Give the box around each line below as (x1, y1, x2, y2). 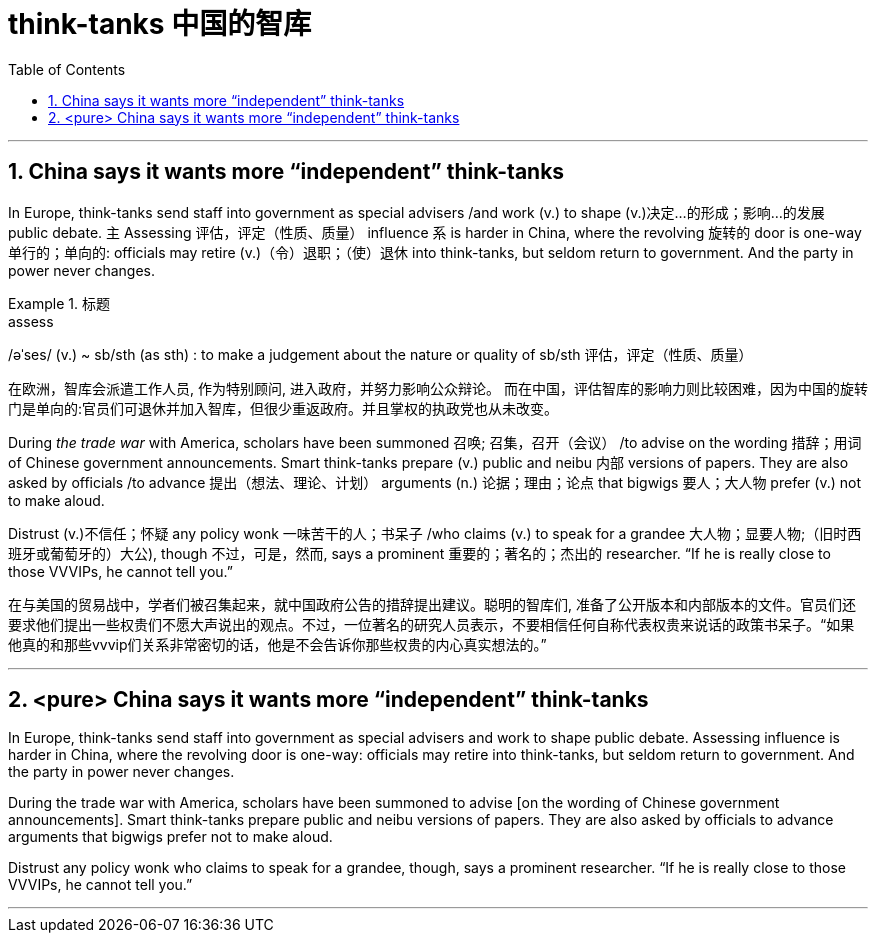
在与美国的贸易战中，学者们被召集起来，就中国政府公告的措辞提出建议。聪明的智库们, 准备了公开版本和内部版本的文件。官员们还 (8, 595, 856, 613)
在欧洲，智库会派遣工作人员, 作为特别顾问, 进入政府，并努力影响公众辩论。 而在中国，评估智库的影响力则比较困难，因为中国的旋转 (8, 379, 868, 397)
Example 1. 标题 (8, 294, 110, 312)
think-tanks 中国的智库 (8, 7, 312, 41)
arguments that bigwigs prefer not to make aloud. (8, 828, 333, 846)
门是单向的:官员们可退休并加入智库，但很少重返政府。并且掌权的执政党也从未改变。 (8, 399, 559, 417)
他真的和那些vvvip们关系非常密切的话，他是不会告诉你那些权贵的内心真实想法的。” (8, 635, 547, 653)
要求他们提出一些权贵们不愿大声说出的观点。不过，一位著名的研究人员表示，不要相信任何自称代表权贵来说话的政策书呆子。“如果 (8, 615, 855, 633)
